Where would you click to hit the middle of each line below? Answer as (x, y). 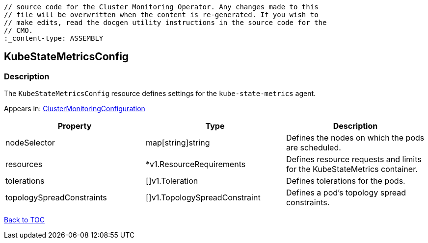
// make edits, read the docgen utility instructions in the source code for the (165, 23)
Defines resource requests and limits (354, 159)
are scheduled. (313, 148)
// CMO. (19, 30)
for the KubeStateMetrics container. (352, 169)
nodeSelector (30, 143)
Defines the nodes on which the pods (355, 138)
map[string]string (178, 143)
